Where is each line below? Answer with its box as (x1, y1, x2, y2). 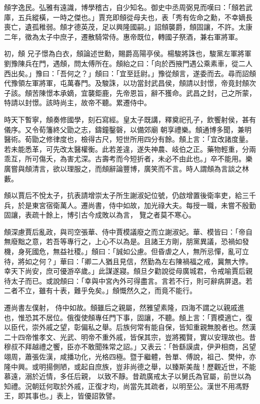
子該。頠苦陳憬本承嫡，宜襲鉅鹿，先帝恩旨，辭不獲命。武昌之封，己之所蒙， (4, 87, 256, 98)
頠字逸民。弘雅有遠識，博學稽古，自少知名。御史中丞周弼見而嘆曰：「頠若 (4, 2, 245, 12)
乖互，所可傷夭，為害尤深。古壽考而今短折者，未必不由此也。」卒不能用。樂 (4, 153, 252, 164)
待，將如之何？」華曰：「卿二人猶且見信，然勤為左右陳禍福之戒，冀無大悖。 (4, 256, 252, 266)
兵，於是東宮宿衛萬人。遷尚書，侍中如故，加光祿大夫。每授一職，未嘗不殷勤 (4, 199, 256, 210)
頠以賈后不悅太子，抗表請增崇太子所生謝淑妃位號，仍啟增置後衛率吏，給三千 (4, 190, 256, 200)
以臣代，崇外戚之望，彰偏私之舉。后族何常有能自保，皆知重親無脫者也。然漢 (4, 322, 256, 332)
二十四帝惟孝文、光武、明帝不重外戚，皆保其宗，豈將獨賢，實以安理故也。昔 (4, 331, 256, 342)
